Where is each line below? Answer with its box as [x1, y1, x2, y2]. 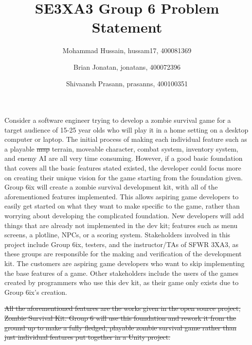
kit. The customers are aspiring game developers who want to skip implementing [4, 258, 245, 268]
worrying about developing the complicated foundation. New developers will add [4, 211, 244, 221]
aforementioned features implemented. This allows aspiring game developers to [4, 191, 239, 201]
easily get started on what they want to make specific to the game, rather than [4, 201, 240, 211]
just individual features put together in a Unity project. [4, 332, 170, 342]
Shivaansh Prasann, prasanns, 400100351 [66, 78, 188, 88]
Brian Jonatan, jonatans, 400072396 [73, 61, 180, 72]
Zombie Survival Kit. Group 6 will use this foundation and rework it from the [4, 312, 236, 323]
